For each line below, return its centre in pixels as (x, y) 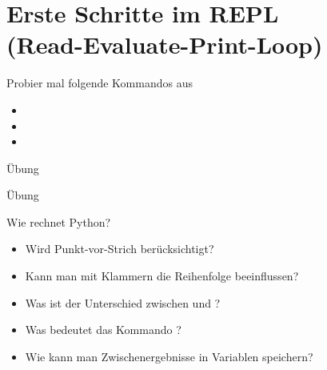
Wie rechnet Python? (59, 221)
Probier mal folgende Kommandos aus (100, 83)
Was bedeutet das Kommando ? (103, 330)
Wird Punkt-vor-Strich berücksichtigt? (120, 249)
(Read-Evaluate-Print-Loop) (165, 44)
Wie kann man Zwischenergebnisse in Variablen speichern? (169, 356)
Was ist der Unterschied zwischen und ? (123, 302)
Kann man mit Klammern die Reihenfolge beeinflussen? (162, 276)
